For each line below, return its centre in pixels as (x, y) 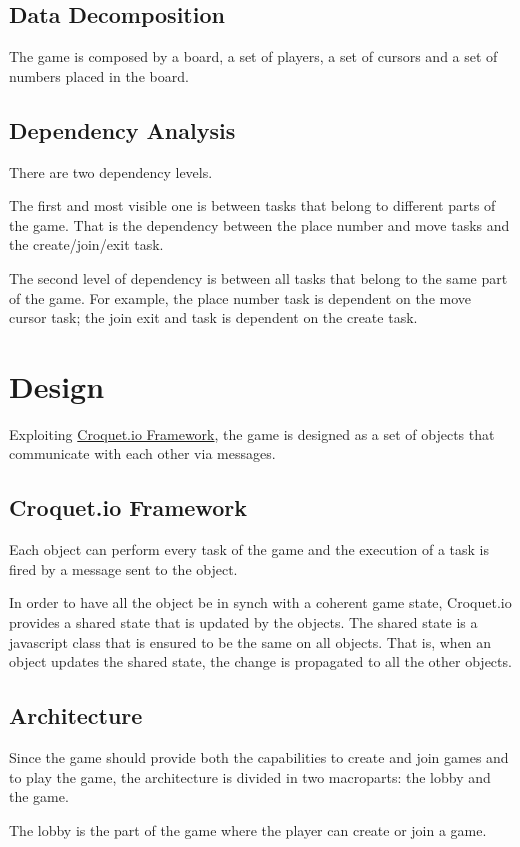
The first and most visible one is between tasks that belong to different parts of (252, 205)
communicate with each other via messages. (142, 453)
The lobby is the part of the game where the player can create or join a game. (248, 829)
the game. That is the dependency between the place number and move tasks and (259, 224)
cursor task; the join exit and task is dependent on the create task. (213, 317)
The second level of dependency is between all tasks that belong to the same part (258, 277)
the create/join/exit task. (86, 244)
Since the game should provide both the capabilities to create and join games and (259, 757)
